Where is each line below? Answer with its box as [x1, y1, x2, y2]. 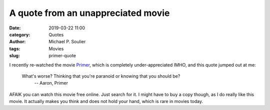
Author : [9, 39, 26, 45]
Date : [9, 25, 21, 31]
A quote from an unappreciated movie [9, 7, 170, 18]
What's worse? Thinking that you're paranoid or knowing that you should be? [21, 73, 180, 79]
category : [9, 31, 30, 37]
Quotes [48, 31, 64, 37]
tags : [9, 45, 20, 52]
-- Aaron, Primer [34, 80, 68, 86]
